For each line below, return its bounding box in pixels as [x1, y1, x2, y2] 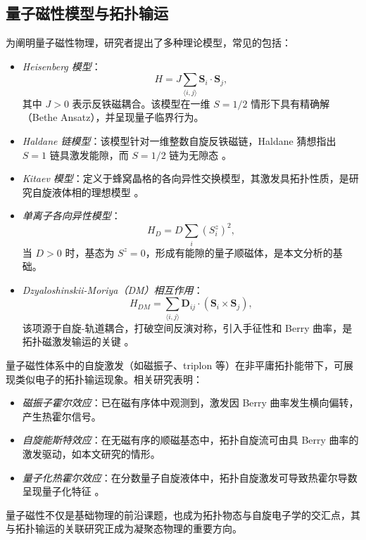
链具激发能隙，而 [49, 147, 129, 162]
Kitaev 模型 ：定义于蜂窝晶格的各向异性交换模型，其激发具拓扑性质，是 [22, 171, 349, 186]
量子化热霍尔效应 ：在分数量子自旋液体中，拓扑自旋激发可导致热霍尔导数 [22, 470, 358, 484]
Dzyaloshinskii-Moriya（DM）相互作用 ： [22, 282, 203, 297]
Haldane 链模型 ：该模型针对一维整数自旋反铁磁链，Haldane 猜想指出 [22, 133, 336, 148]
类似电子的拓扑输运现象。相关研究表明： [15, 371, 203, 386]
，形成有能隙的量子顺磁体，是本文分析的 [145, 245, 333, 259]
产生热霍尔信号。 [22, 409, 101, 423]
